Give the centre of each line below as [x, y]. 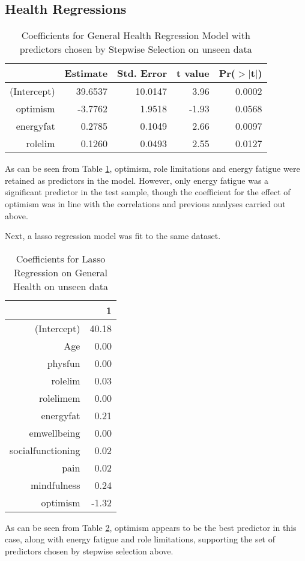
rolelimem [59, 398]
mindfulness [56, 485]
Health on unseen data [61, 286]
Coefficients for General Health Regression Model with [136, 35]
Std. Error [142, 73]
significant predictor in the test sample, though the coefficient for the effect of [148, 192]
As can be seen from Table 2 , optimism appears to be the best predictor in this [151, 527]
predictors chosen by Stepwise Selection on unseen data [136, 49]
